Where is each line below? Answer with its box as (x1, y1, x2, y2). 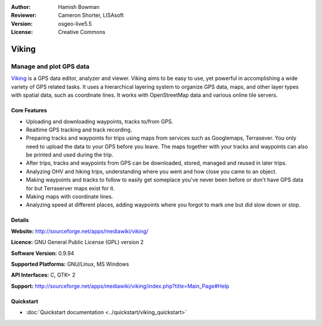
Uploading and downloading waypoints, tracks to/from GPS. (26, 118, 174, 125)
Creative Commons (58, 29, 106, 36)
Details (11, 217, 29, 224)
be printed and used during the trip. (26, 151, 113, 158)
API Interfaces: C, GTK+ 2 (11, 272, 76, 279)
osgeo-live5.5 (58, 20, 92, 27)
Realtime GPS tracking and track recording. (26, 126, 132, 133)
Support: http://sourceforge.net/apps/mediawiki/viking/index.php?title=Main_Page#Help (11, 282, 230, 290)
